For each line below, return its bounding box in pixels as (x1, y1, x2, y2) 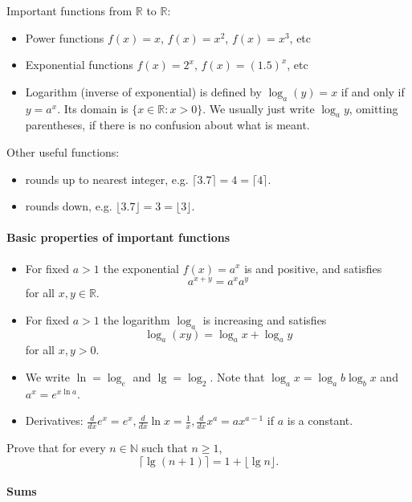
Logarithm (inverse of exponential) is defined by (25, 83, 262, 100)
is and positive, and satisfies (244, 259, 382, 276)
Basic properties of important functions (6, 229, 230, 246)
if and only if (341, 83, 405, 100)
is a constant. (287, 412, 353, 429)
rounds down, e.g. (25, 198, 112, 214)
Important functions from (6, 2, 133, 18)
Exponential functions (25, 56, 133, 73)
